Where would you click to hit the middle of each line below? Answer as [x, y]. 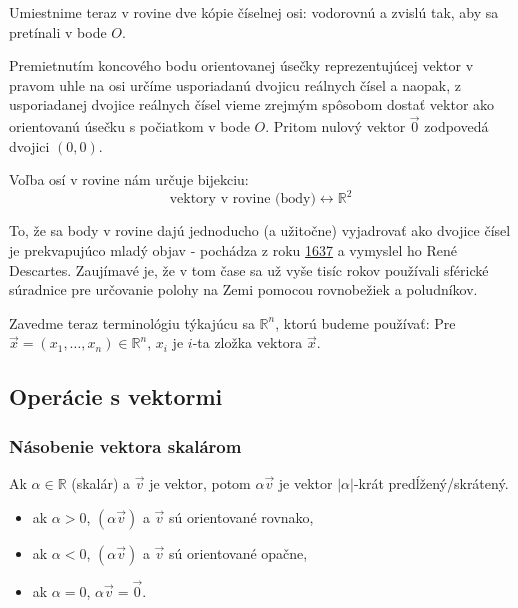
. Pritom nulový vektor [335, 126]
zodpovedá [456, 126]
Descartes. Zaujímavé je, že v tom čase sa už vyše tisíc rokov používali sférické [249, 269]
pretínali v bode [58, 31]
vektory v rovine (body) [242, 199]
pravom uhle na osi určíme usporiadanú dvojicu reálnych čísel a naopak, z [235, 84]
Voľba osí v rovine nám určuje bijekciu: [129, 179]
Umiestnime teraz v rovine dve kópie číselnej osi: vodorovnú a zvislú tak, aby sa [254, 12]
